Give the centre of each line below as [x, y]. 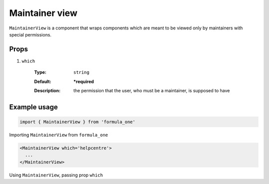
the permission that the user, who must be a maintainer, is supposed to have [152, 91]
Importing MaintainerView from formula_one [59, 135]
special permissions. [30, 34]
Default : [43, 81]
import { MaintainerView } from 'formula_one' [77, 122]
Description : [47, 91]
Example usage [34, 107]
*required [84, 81]
